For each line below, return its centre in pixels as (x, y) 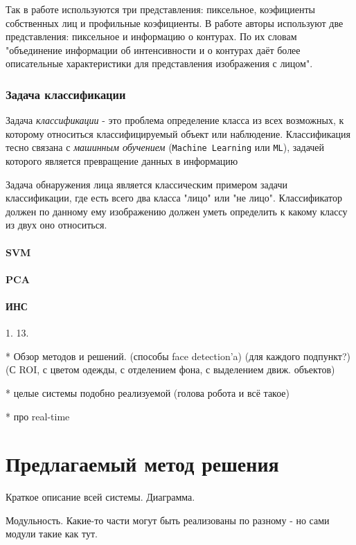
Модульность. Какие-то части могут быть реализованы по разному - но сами (168, 520)
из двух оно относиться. (56, 225)
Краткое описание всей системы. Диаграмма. (100, 497)
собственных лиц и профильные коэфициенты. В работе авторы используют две (175, 23)
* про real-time (38, 416)
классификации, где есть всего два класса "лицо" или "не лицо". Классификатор (174, 198)
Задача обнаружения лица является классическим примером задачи (147, 184)
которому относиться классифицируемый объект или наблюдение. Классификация (178, 133)
